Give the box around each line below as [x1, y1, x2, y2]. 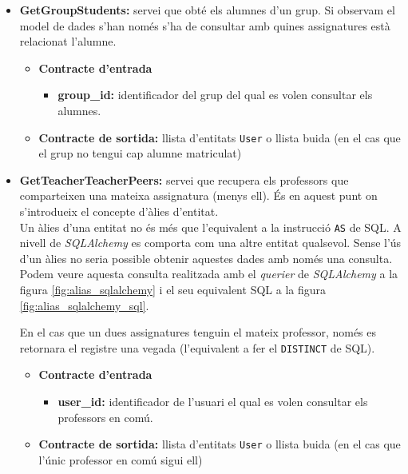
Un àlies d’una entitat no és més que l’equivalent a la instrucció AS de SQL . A [19, 218, 402, 235]
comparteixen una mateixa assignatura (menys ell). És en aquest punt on [19, 187, 378, 204]
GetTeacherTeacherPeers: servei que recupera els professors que [19, 171, 349, 188]
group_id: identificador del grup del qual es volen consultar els [57, 86, 373, 103]
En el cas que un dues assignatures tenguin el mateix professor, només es [19, 324, 377, 341]
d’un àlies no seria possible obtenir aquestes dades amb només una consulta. [19, 249, 393, 266]
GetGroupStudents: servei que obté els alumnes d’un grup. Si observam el [19, 2, 395, 18]
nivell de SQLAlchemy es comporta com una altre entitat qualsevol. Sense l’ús [19, 234, 402, 251]
